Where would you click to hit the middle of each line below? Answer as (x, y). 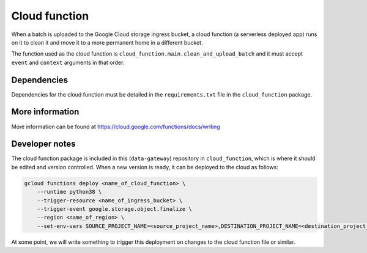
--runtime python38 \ (69, 192)
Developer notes (43, 144)
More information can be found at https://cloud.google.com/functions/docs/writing (116, 127)
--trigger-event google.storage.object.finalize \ (114, 209)
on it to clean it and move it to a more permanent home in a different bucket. (107, 42)
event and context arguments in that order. (68, 62)
